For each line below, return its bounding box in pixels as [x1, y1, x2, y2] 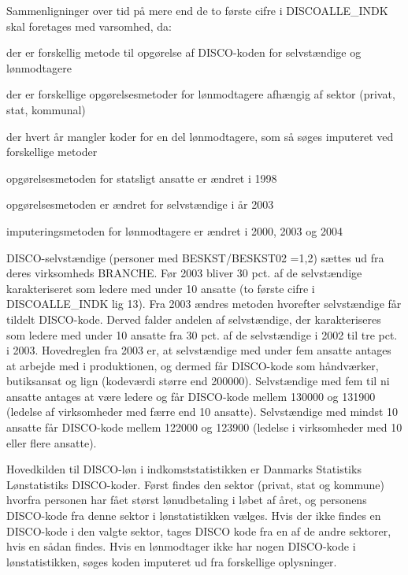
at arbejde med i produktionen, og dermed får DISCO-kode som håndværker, [6, 357, 379, 373]
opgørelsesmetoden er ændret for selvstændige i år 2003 [6, 196, 274, 213]
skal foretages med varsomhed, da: [6, 17, 172, 34]
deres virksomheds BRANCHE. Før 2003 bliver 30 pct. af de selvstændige [6, 265, 362, 281]
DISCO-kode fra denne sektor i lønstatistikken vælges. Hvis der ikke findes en [6, 507, 381, 524]
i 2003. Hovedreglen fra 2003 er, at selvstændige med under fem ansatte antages [6, 342, 391, 358]
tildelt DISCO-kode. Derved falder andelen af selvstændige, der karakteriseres [6, 310, 381, 327]
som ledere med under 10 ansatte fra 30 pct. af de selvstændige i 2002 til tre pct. [6, 326, 398, 343]
